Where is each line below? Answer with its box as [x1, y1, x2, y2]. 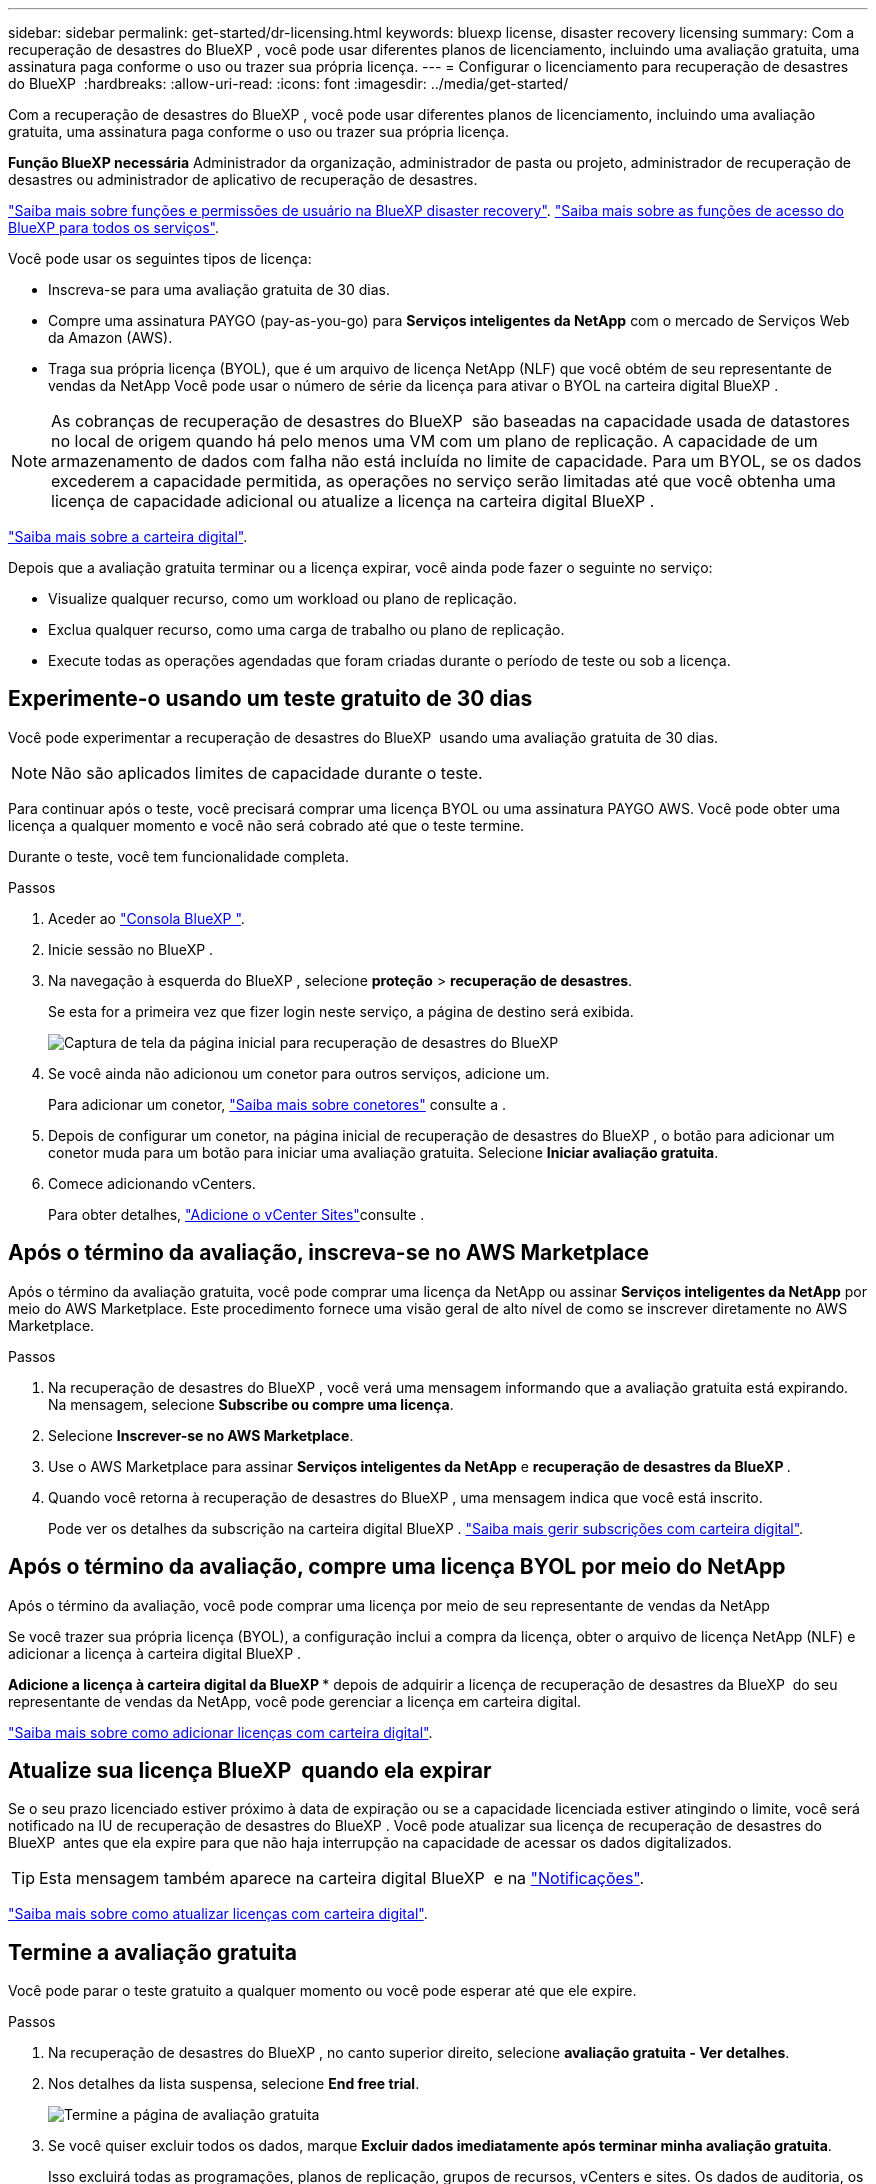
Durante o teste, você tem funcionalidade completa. [8, 847, 349, 865]
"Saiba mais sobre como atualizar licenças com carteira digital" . [8, 1905, 428, 1923]
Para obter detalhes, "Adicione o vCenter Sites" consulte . [48, 1205, 425, 1223]
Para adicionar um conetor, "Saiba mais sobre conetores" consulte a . [48, 1095, 506, 1113]
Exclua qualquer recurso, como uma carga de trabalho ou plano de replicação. [48, 621, 565, 638]
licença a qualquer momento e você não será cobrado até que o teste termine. [8, 816, 525, 834]
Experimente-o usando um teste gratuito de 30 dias [8, 686, 533, 712]
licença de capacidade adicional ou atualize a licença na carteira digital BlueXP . [51, 491, 655, 511]
